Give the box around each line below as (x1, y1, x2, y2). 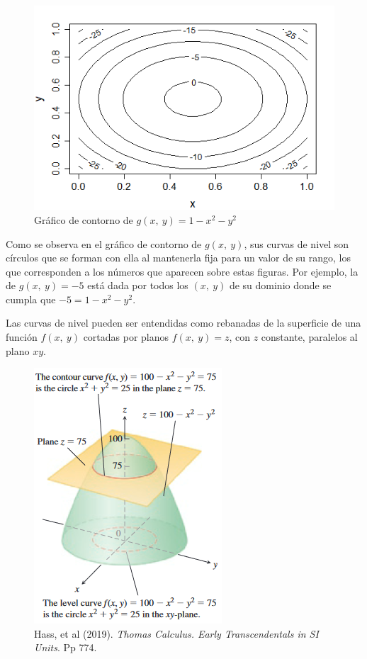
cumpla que (6, 291, 56, 306)
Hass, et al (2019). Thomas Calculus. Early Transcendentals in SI (34, 626, 319, 641)
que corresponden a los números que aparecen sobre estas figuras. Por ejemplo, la (6, 264, 358, 278)
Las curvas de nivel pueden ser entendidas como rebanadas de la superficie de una (6, 315, 361, 330)
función (6, 329, 38, 344)
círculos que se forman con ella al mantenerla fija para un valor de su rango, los (6, 250, 351, 265)
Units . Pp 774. (34, 640, 97, 655)
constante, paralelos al (261, 329, 358, 344)
